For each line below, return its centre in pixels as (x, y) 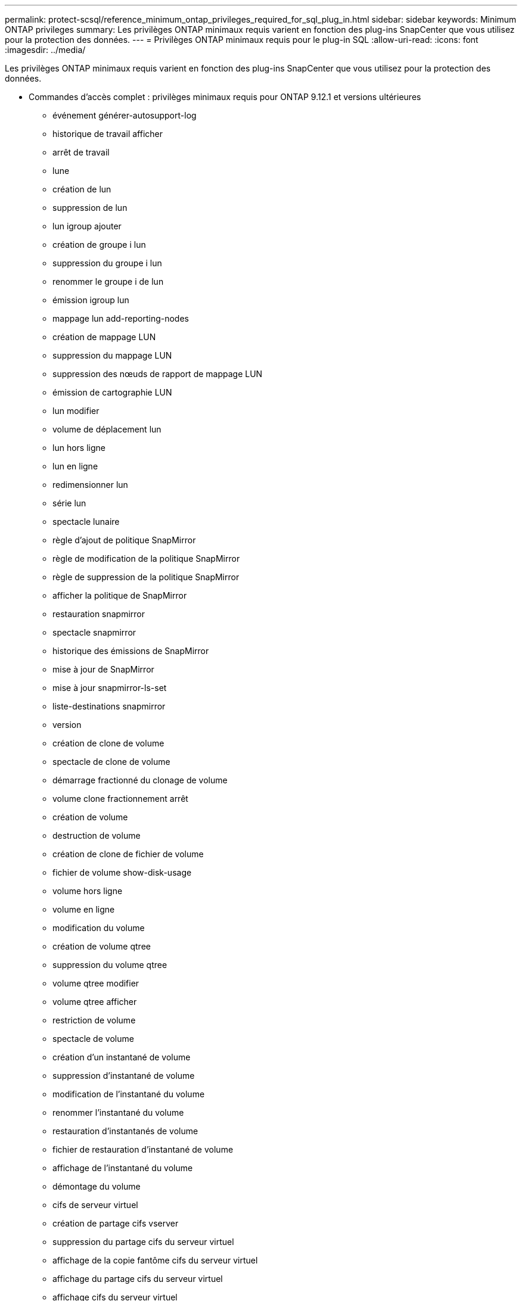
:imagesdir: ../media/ (45, 50)
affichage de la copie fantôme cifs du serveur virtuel (155, 1260)
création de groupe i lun (99, 245)
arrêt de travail (81, 152)
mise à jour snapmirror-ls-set (110, 688)
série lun (69, 503)
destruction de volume (97, 835)
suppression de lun (90, 208)
